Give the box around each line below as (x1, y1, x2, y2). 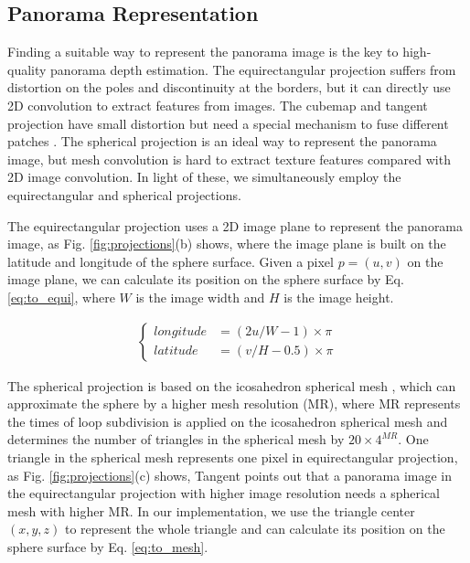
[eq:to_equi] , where (7, 287, 115, 306)
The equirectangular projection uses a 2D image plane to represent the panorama (7, 216, 464, 235)
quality (7, 59, 47, 79)
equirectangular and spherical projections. (7, 185, 241, 204)
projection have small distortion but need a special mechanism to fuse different (7, 113, 449, 133)
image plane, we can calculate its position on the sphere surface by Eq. (7, 270, 404, 289)
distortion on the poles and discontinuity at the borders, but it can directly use (7, 78, 451, 97)
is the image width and (135, 287, 265, 306)
